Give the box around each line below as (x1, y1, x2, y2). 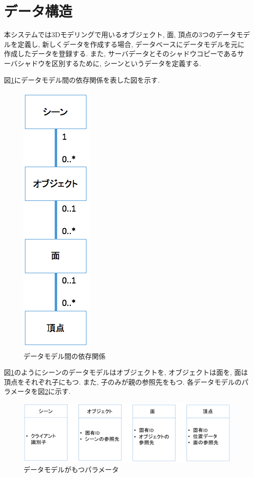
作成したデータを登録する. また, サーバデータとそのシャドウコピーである (4, 48, 237, 59)
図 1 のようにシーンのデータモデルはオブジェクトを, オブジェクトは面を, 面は (4, 367, 248, 377)
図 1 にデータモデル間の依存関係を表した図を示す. (4, 74, 160, 85)
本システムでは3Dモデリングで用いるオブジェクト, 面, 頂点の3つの (4, 29, 216, 40)
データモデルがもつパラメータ (23, 464, 119, 474)
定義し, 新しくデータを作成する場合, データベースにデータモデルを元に (17, 39, 245, 49)
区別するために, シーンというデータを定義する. (51, 58, 201, 68)
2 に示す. (44, 386, 71, 396)
